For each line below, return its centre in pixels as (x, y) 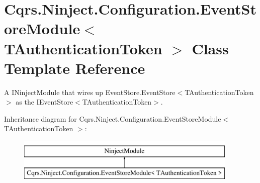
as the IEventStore (45, 102)
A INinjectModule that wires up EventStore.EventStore (90, 92)
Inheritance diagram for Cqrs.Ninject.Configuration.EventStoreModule (113, 118)
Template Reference (75, 68)
